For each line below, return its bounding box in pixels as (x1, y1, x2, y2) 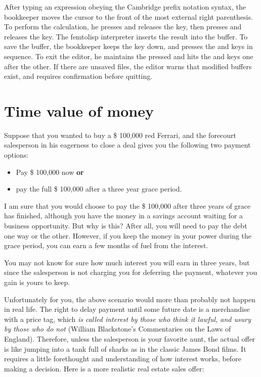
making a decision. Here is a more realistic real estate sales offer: (4, 363, 204, 373)
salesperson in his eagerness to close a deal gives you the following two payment (4, 139, 251, 150)
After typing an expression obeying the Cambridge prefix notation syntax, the (4, 2, 246, 12)
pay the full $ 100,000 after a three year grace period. (16, 183, 182, 194)
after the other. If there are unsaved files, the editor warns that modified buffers (4, 61, 252, 71)
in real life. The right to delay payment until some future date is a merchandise (4, 304, 250, 314)
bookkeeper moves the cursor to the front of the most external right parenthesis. (4, 11, 253, 22)
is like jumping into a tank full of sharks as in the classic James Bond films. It (4, 343, 246, 354)
